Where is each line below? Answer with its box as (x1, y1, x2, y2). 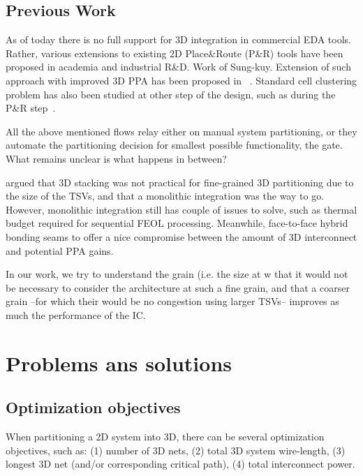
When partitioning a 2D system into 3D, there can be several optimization (6, 429, 325, 444)
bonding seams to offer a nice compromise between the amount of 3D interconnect (6, 229, 357, 244)
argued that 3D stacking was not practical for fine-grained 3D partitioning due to (6, 174, 354, 189)
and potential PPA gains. (6, 243, 114, 258)
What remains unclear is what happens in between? (6, 151, 227, 165)
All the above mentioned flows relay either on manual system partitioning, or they (6, 124, 357, 138)
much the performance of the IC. (6, 307, 146, 322)
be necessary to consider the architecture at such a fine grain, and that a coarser (6, 280, 350, 295)
